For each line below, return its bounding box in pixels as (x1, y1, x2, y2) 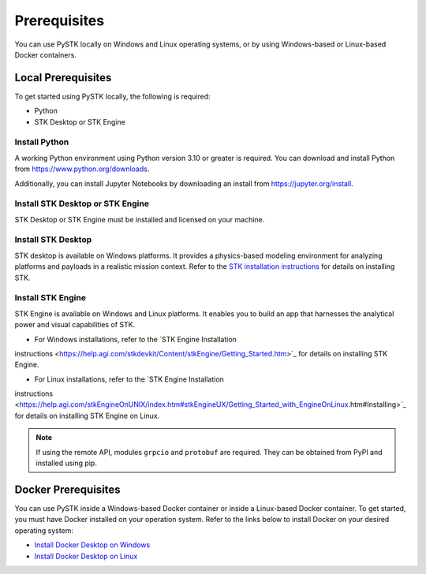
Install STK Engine (14, 293, 87, 304)
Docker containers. (14, 50, 77, 59)
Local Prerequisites (14, 71, 112, 84)
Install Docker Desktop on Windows (34, 540, 151, 550)
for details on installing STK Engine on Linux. (14, 411, 160, 420)
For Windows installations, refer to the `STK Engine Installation (34, 334, 237, 344)
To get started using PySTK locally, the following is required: (14, 91, 211, 101)
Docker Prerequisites (14, 483, 121, 496)
